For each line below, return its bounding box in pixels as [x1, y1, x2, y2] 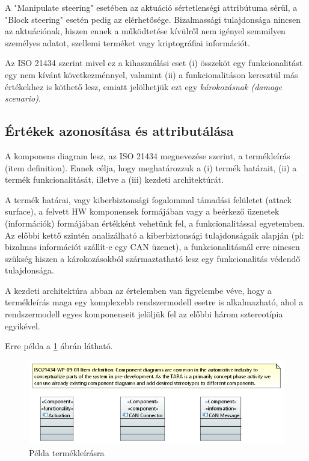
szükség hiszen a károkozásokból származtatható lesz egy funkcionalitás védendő [5, 252, 301, 264]
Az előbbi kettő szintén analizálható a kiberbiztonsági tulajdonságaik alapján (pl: [5, 228, 304, 241]
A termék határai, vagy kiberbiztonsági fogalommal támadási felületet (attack [5, 193, 292, 206]
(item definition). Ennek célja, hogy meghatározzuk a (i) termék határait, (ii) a [5, 161, 297, 174]
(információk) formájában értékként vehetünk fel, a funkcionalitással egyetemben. [5, 216, 305, 229]
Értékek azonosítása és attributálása [5, 121, 234, 140]
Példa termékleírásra [29, 446, 105, 459]
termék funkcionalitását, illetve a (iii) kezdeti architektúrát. [5, 173, 224, 186]
